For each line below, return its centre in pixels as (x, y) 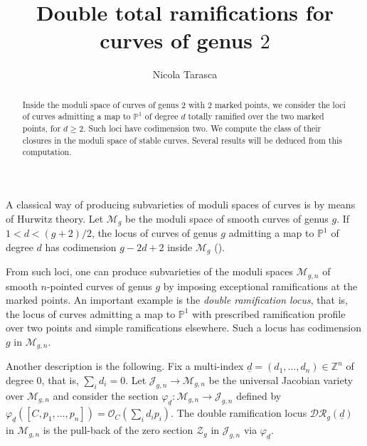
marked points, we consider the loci (280, 104)
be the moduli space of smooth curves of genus (227, 218)
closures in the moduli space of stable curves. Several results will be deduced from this (182, 140)
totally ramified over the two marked (256, 116)
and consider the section (106, 395)
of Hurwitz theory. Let (55, 218)
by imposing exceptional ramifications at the (260, 286)
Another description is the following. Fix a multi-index (125, 366)
